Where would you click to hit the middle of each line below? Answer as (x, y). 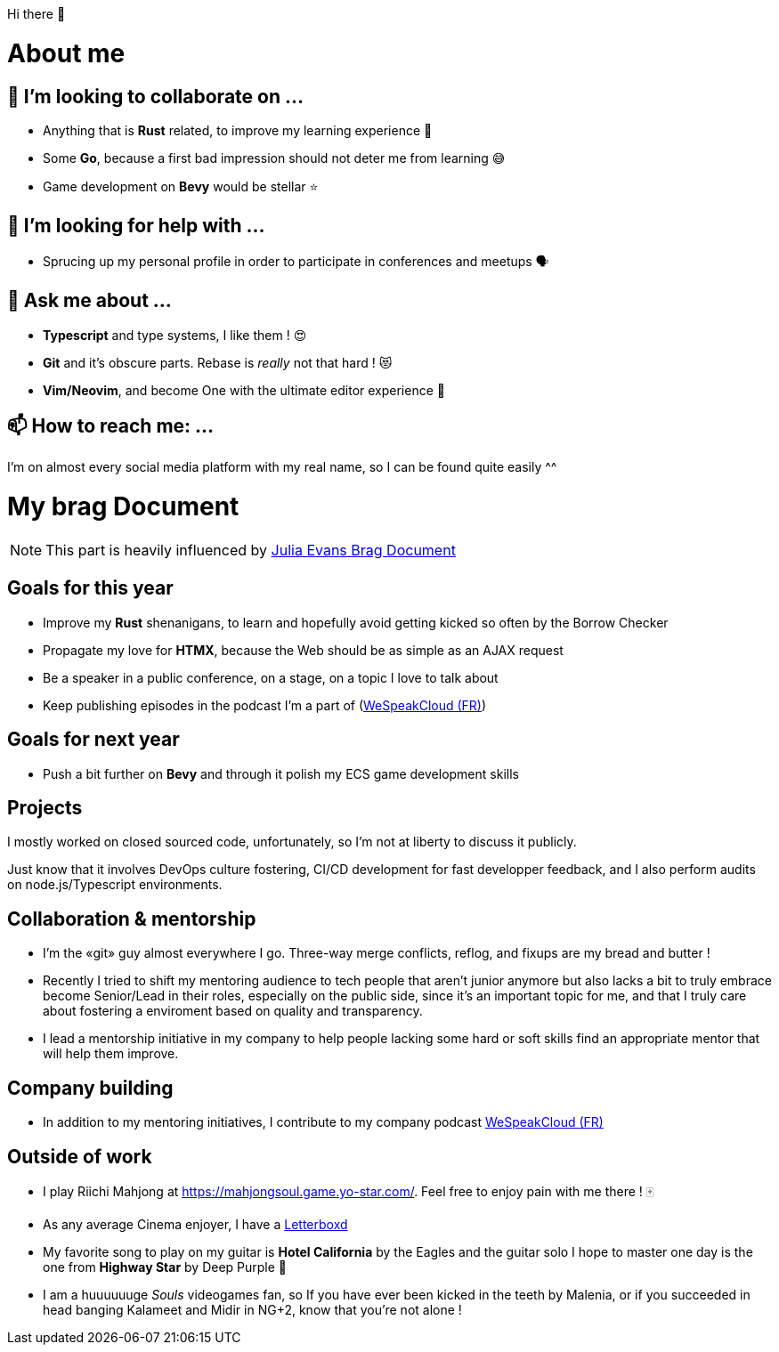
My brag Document (123, 507)
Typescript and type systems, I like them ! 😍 (175, 335)
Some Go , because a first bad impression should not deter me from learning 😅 (274, 158)
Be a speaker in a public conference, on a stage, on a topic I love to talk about (271, 677)
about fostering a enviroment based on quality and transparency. (233, 1011)
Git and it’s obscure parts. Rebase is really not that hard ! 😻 (218, 362)
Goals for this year (90, 588)
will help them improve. (111, 1054)
